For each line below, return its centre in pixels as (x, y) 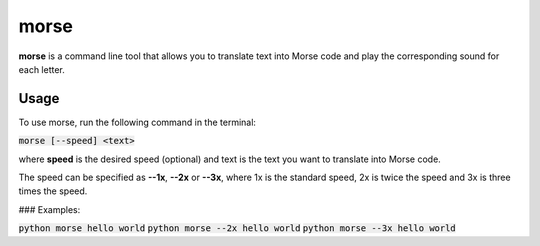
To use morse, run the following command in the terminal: (137, 122)
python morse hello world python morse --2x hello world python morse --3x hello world (237, 228)
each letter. (41, 69)
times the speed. (53, 191)
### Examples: (49, 209)
